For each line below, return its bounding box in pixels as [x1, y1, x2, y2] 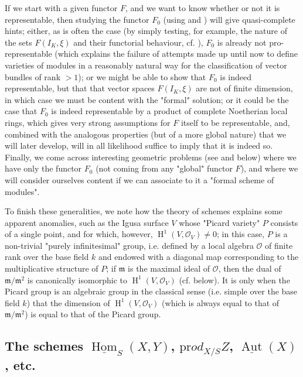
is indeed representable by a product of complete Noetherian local [51, 105, 288, 117]
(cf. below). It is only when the [179, 273, 290, 286]
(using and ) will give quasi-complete [163, 13, 295, 25]
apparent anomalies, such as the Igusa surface [5, 216, 169, 228]
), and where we [240, 162, 298, 174]
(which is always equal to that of [162, 296, 280, 309]
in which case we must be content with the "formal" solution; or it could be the [5, 93, 289, 105]
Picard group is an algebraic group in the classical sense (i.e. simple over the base [5, 285, 298, 297]
